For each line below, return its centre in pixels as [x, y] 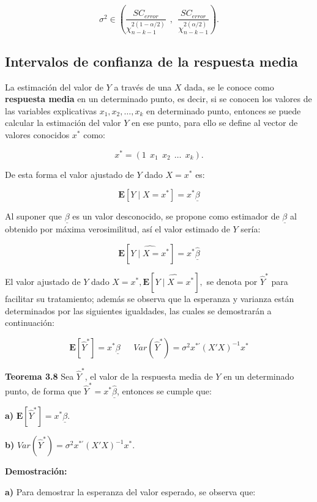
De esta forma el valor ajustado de [69, 174]
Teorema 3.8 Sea [39, 376]
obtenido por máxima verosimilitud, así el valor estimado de [117, 229]
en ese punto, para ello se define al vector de [215, 123]
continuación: [30, 323]
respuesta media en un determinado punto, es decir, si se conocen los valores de [158, 99]
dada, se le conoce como [229, 87]
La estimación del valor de [54, 87]
